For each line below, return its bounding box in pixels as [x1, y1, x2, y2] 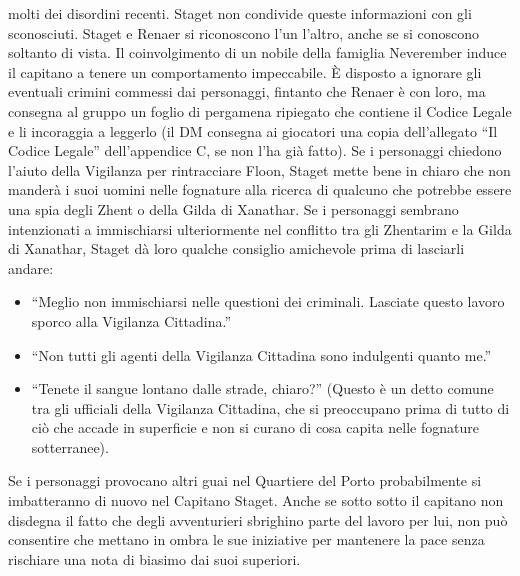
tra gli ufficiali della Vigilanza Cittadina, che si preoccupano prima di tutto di [31, 397, 510, 418]
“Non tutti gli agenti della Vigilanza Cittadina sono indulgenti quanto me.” [31, 344, 492, 365]
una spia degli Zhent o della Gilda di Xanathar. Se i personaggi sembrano [8, 198, 459, 219]
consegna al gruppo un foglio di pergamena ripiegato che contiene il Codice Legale [8, 100, 512, 121]
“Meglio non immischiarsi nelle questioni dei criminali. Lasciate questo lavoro [31, 291, 505, 312]
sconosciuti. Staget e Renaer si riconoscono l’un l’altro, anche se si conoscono [8, 22, 479, 43]
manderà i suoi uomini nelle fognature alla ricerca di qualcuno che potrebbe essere [8, 179, 512, 200]
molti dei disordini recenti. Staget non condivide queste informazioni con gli [8, 3, 472, 23]
